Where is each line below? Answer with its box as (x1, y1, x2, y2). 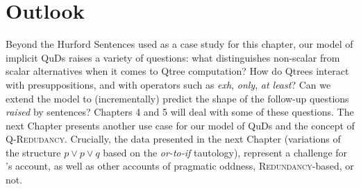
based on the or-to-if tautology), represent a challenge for (103, 145, 348, 159)
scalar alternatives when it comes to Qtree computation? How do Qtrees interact (6, 64, 349, 78)
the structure (6, 145, 61, 159)
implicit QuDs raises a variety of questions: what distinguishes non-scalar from (6, 50, 340, 64)
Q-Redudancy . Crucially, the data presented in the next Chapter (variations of (6, 132, 341, 146)
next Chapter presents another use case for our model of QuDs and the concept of (6, 118, 355, 132)
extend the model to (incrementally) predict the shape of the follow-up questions (6, 91, 349, 105)
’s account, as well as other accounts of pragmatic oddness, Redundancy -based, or (6, 159, 354, 173)
